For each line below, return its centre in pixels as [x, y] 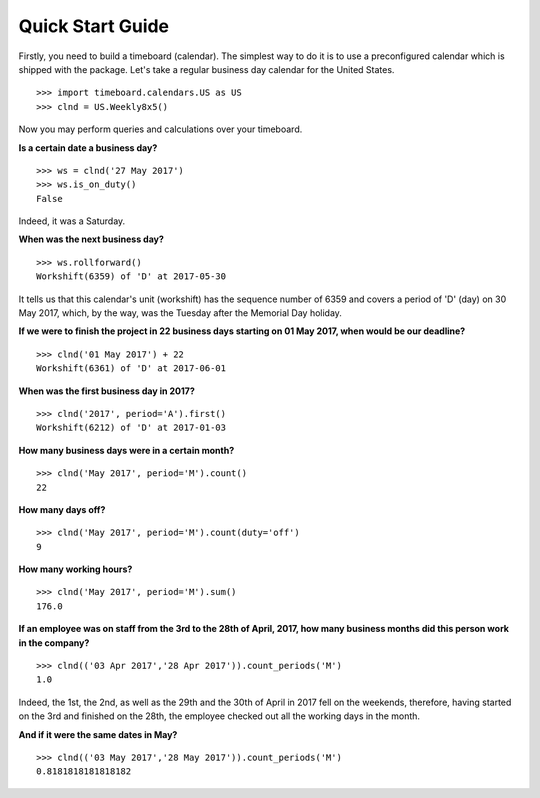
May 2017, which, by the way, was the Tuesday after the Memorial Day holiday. [180, 313]
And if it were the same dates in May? [98, 734]
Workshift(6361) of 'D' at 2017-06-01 [131, 368]
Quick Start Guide [94, 26]
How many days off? [62, 509]
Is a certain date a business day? [88, 147]
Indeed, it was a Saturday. [72, 221]
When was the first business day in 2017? [106, 391]
